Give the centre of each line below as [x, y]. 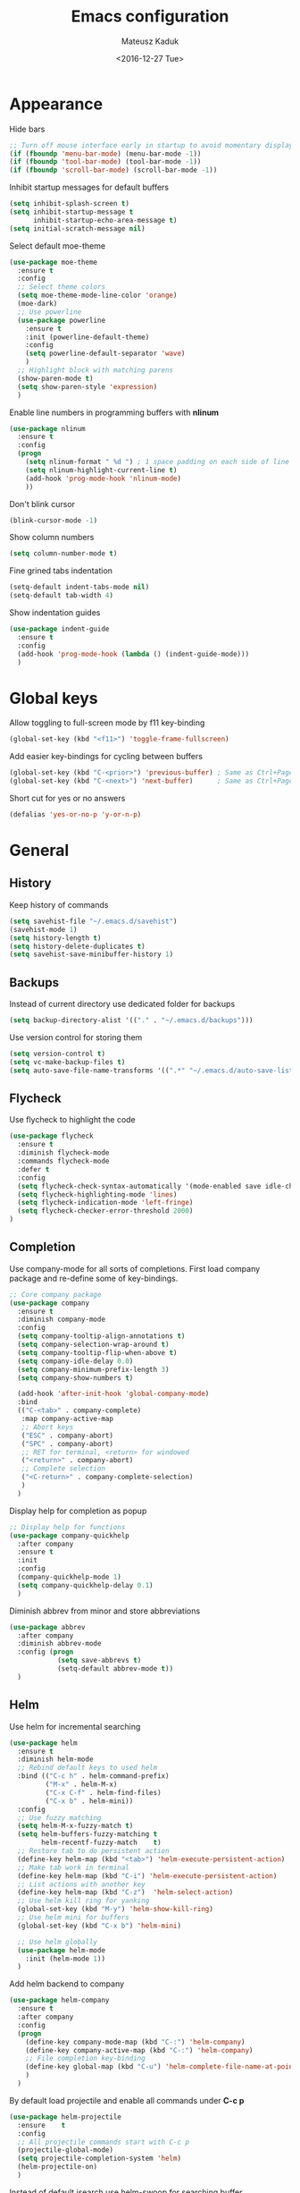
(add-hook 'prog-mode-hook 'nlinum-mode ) [103, 478]
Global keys [54, 698]
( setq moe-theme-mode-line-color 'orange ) [97, 296]
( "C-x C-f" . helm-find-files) [104, 1792]
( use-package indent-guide [59, 629]
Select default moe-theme [57, 246]
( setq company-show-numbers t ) [75, 1378]
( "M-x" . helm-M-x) [81, 1784]
